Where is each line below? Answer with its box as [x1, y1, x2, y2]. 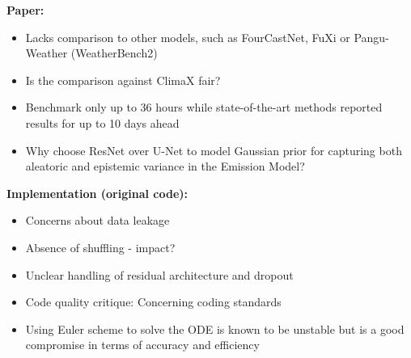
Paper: [6, 2, 44, 18]
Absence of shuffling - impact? [25, 238, 176, 255]
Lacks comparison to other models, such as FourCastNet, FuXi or [25, 28, 350, 45]
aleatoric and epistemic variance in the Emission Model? [25, 158, 305, 175]
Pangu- [354, 28, 389, 45]
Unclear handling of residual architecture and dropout [25, 266, 294, 283]
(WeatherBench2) [70, 44, 158, 61]
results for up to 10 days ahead [25, 114, 180, 131]
